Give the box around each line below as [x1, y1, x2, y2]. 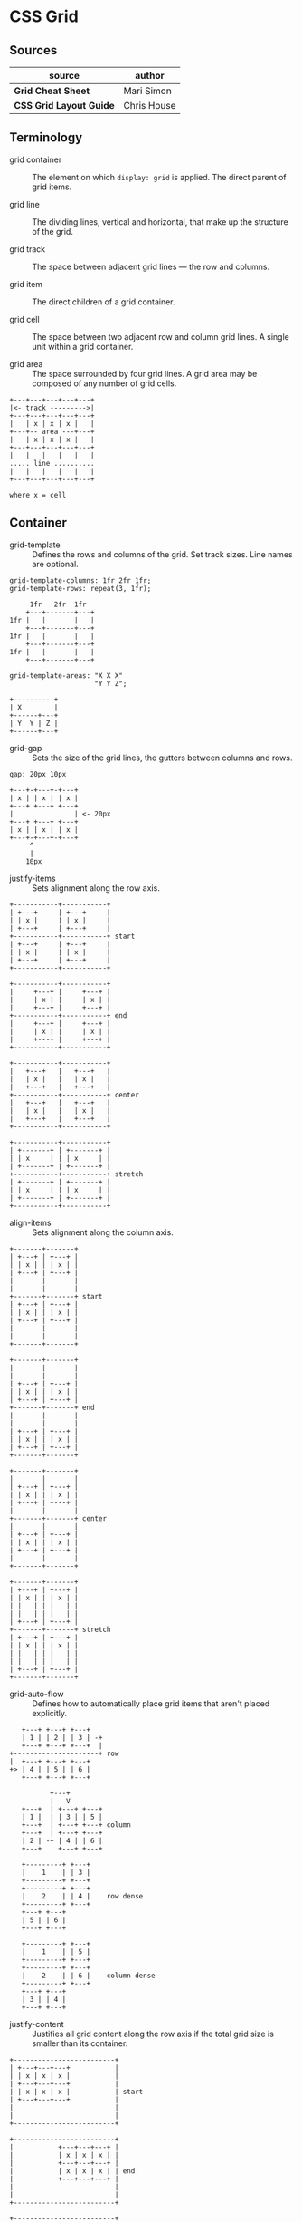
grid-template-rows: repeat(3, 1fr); [9, 584, 152, 593]
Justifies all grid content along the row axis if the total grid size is [32, 2028, 274, 2039]
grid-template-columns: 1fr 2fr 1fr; [9, 575, 152, 585]
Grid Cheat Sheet [14, 84, 90, 97]
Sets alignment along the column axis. [32, 1226, 174, 1238]
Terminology [9, 130, 83, 146]
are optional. [32, 558, 79, 569]
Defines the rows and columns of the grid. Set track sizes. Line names [32, 548, 293, 559]
